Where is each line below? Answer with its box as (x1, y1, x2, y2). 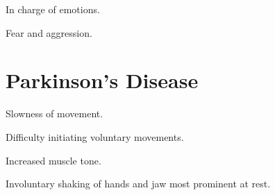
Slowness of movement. (6, 106, 103, 121)
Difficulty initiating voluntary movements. (6, 129, 184, 144)
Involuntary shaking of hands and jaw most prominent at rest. (6, 176, 271, 191)
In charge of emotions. (6, 2, 100, 16)
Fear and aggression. (6, 25, 92, 40)
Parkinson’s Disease (6, 66, 199, 94)
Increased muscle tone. (6, 153, 101, 167)
